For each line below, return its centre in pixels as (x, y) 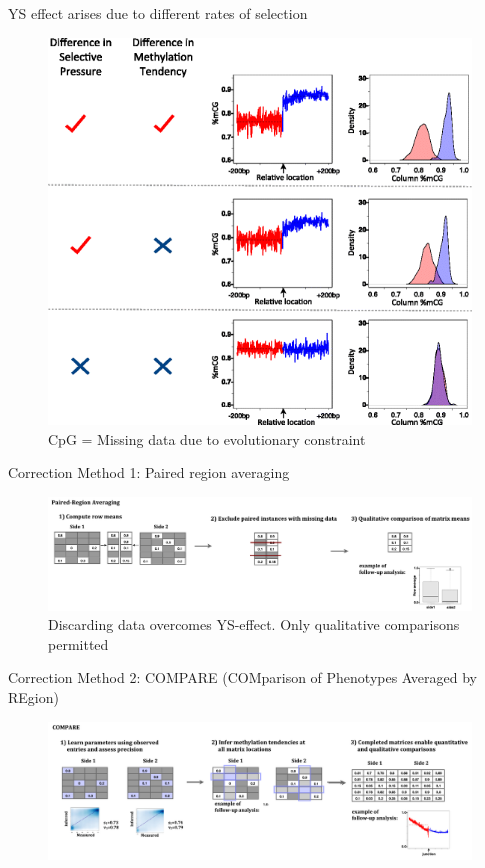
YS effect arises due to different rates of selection (158, 13)
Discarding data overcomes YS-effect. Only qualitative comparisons (254, 624)
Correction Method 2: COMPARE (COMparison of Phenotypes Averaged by (242, 677)
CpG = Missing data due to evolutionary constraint (207, 438)
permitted (78, 643)
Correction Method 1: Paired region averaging (149, 472)
